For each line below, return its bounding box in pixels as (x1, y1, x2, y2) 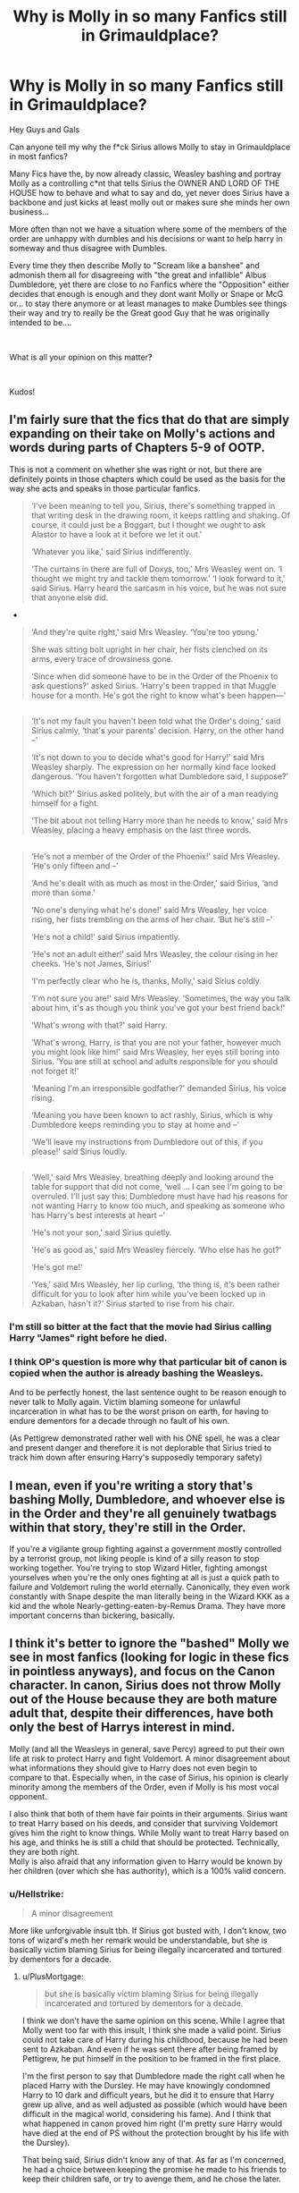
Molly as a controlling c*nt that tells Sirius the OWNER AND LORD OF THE (9, 177, 280, 189)
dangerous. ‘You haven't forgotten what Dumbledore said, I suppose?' (30, 771, 289, 782)
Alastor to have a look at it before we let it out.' (30, 529, 203, 539)
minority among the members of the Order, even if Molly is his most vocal (9, 1782, 279, 1792)
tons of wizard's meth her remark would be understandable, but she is (9, 1935, 268, 1946)
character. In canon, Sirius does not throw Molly (9, 1678, 281, 1693)
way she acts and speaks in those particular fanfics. (9, 483, 201, 494)
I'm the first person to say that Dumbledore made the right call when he (21, 2070, 286, 2081)
